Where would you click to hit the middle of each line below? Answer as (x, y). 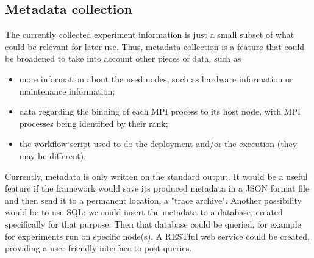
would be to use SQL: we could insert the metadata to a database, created (144, 212)
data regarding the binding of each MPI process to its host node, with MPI (160, 111)
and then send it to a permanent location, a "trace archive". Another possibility (153, 200)
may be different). (53, 155)
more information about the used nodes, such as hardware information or (156, 78)
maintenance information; (67, 91)
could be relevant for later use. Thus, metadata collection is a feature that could (155, 46)
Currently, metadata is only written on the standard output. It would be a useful (156, 176)
